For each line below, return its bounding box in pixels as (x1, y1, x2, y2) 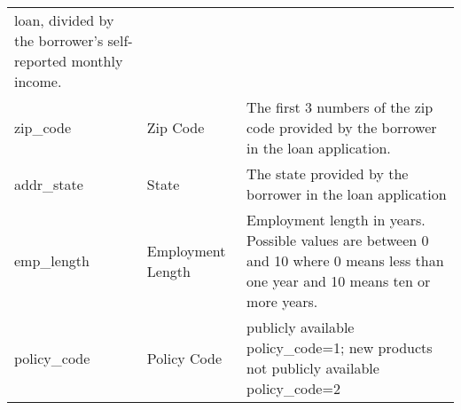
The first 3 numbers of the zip (246, 97, 434, 117)
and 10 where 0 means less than (246, 250, 444, 271)
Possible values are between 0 (246, 230, 429, 250)
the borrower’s (14, 30, 104, 51)
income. (14, 71, 62, 91)
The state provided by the (246, 163, 409, 184)
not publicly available (246, 358, 379, 378)
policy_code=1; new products (246, 337, 433, 358)
